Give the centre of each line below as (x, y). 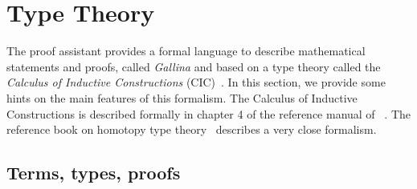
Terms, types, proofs (94, 173)
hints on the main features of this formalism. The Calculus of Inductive (182, 97)
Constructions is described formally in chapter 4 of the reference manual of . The (208, 113)
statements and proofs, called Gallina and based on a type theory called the (194, 66)
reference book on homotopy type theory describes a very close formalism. (192, 129)
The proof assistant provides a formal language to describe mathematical (186, 51)
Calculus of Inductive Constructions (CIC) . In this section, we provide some (196, 82)
